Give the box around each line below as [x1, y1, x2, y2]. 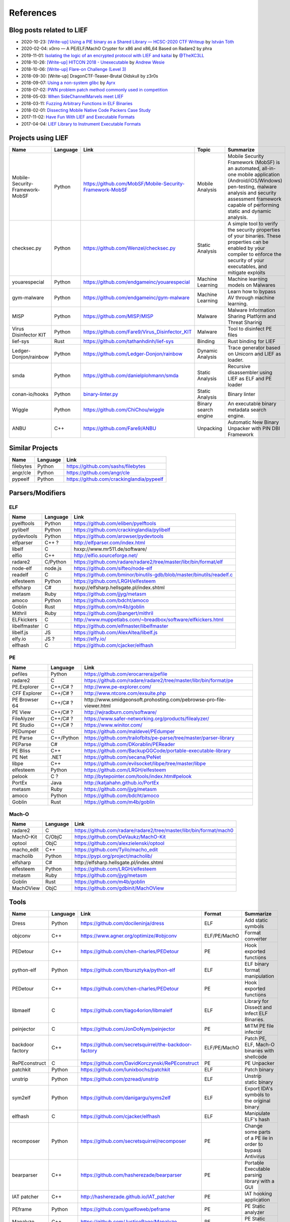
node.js [44, 565, 62, 571]
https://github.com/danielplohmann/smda [83, 372, 179, 379]
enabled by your [227, 244, 265, 251]
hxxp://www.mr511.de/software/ [74, 546, 147, 552]
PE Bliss [12, 747, 31, 754]
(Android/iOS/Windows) [227, 177, 283, 184]
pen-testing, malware [227, 183, 277, 190]
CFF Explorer [12, 690, 42, 697]
